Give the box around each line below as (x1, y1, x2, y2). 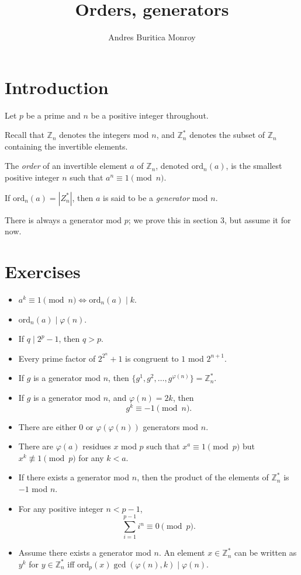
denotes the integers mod (59, 129, 149, 141)
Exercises (5, 259, 81, 283)
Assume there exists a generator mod (18, 546, 151, 559)
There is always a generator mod (5, 213, 122, 226)
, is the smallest (226, 160, 282, 172)
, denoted (155, 160, 189, 172)
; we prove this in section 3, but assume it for (128, 213, 291, 226)
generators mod (143, 420, 199, 432)
